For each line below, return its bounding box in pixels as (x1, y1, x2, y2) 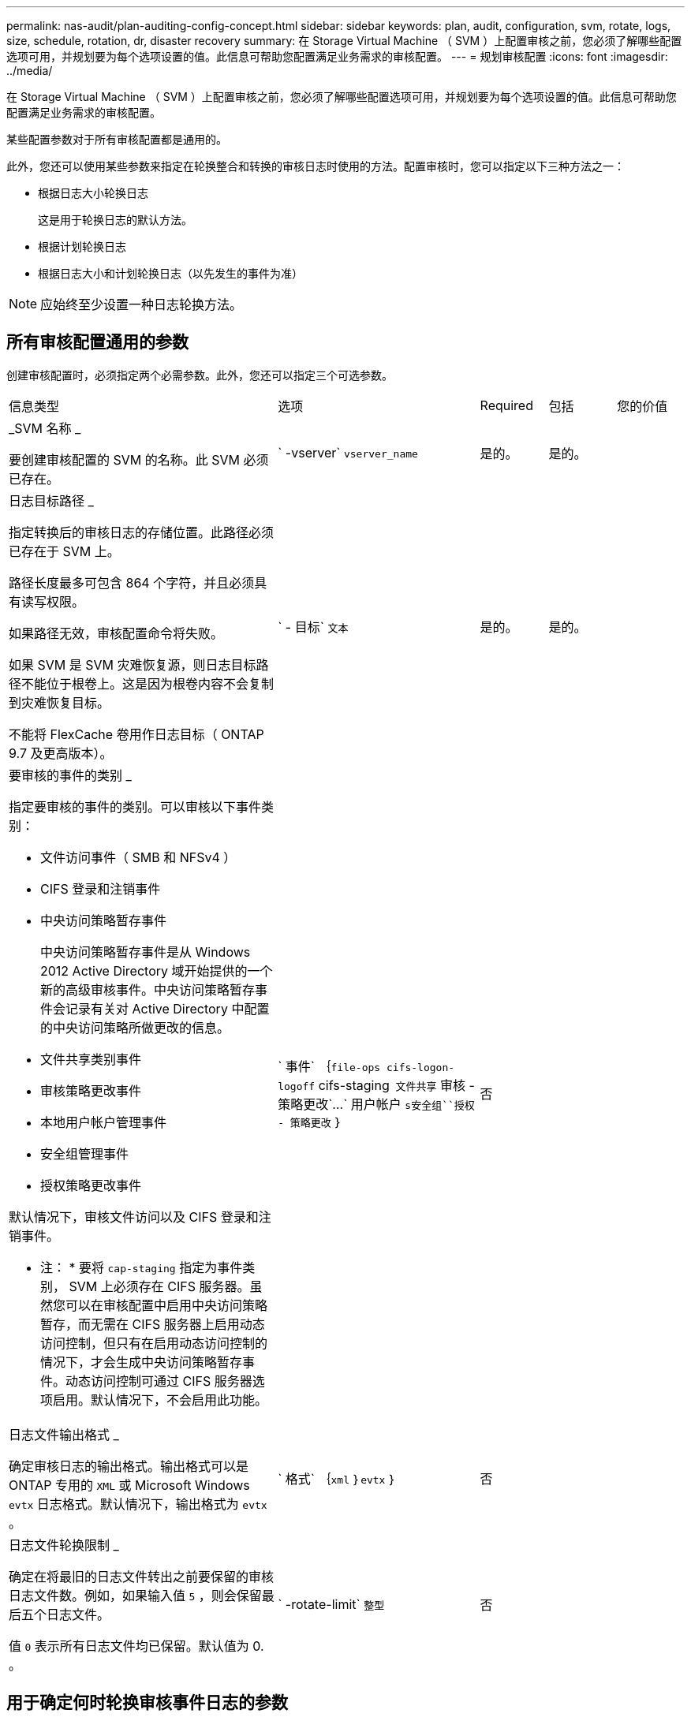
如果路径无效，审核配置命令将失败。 (9, 625, 224, 641)
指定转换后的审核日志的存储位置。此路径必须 (9, 524, 275, 540)
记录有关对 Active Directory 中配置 (65, 1000, 270, 1017)
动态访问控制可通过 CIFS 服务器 (65, 1372, 252, 1389)
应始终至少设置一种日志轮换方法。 (40, 297, 243, 312)
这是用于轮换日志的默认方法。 (38, 213, 192, 226)
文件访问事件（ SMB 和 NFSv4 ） (40, 849, 237, 865)
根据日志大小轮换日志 (38, 186, 148, 200)
